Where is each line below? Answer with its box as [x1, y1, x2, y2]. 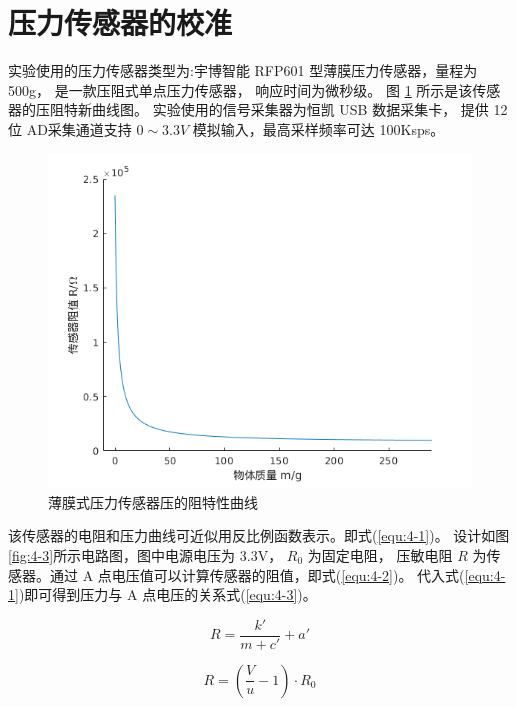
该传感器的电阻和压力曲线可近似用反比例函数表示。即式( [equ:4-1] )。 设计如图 [8, 525, 510, 546]
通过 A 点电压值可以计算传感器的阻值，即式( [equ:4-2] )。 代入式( [49, 564, 465, 585]
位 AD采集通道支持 [8, 118, 132, 139]
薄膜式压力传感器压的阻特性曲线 [48, 491, 258, 512]
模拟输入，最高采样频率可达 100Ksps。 [192, 118, 445, 139]
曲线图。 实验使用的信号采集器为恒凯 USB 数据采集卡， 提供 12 [91, 99, 508, 120]
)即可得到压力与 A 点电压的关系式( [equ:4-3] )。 [18, 584, 317, 605]
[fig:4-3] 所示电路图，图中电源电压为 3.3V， [8, 545, 283, 566]
